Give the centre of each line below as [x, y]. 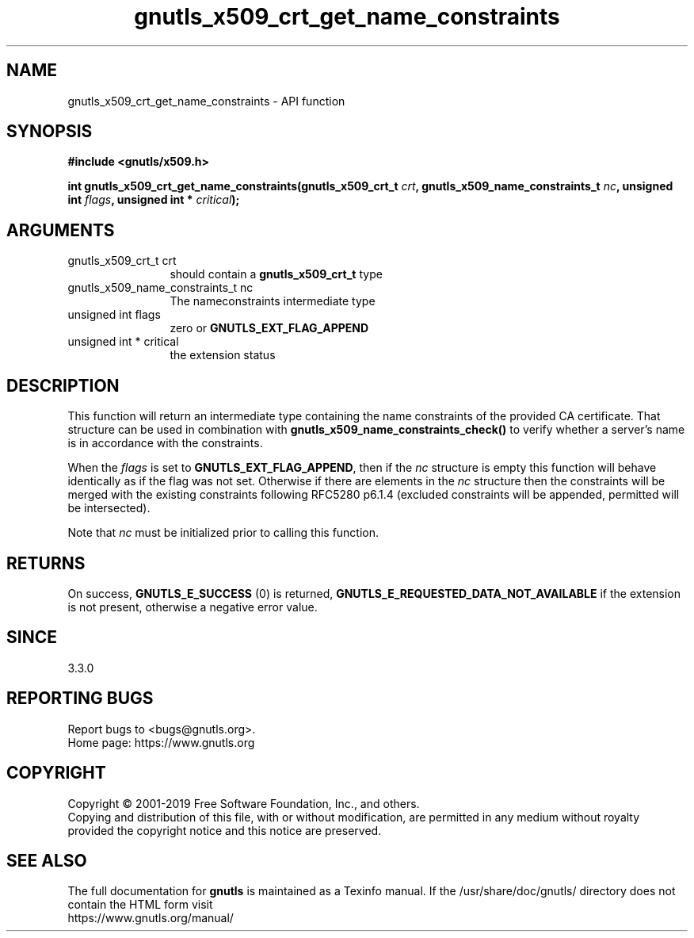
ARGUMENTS [61, 230]
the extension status [223, 355]
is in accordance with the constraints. [165, 443]
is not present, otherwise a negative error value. [193, 607]
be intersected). [109, 508]
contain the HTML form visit [140, 905]
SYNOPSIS [50, 132]
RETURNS [46, 563]
